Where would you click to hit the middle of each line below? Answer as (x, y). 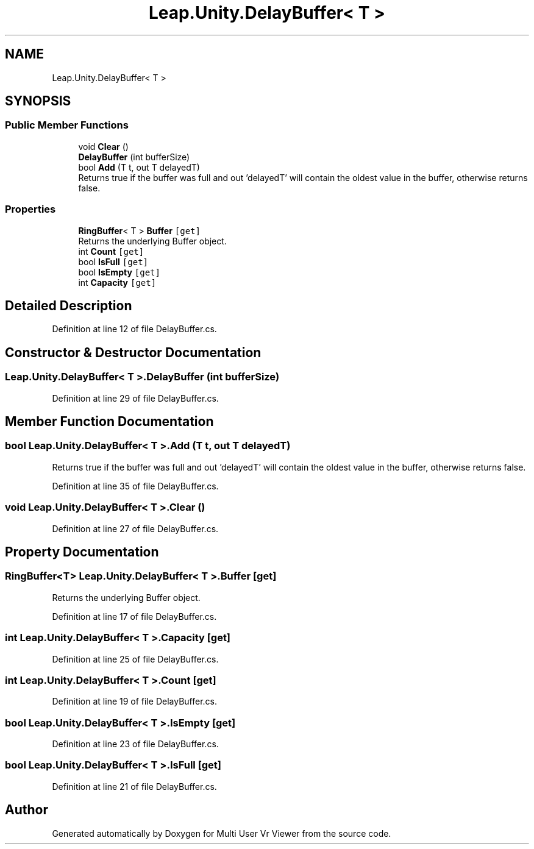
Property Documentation (82, 552)
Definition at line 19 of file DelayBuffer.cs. (134, 702)
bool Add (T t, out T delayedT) (139, 167)
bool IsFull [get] (113, 261)
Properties (30, 209)
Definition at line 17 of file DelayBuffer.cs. (134, 616)
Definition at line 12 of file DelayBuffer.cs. (134, 329)
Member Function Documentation (109, 422)
